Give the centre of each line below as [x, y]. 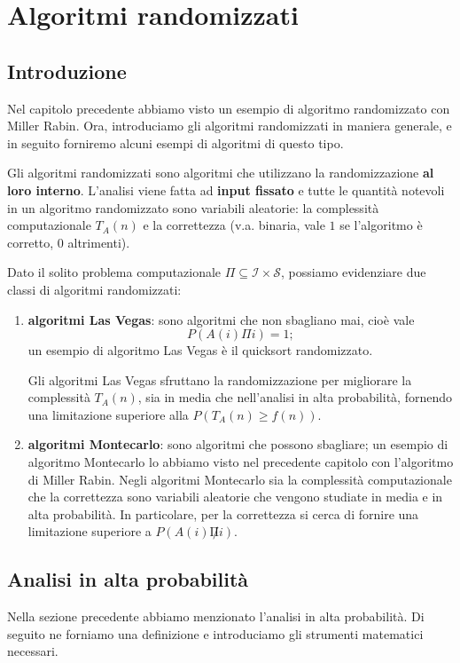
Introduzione [67, 71]
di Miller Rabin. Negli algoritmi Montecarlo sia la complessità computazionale [240, 479]
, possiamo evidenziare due [354, 272]
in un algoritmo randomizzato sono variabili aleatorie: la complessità [193, 207]
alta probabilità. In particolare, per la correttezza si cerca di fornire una [223, 513]
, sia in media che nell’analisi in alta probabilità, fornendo [295, 397]
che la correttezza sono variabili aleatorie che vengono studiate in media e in [235, 497]
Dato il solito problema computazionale [114, 272]
